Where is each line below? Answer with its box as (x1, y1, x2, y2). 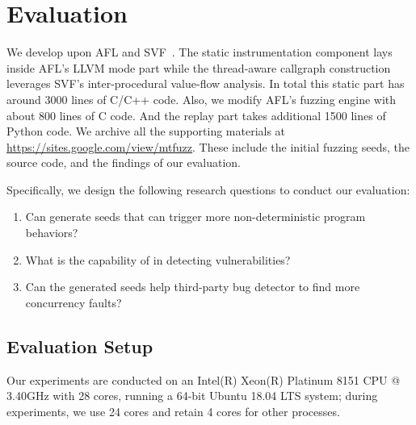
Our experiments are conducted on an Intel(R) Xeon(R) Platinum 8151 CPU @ (6, 371, 401, 388)
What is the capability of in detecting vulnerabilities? (25, 251, 291, 268)
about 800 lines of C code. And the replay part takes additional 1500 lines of (6, 106, 386, 123)
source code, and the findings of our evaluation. (6, 154, 241, 171)
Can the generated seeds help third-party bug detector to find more (25, 278, 360, 295)
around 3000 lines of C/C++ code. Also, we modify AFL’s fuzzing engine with (6, 90, 397, 107)
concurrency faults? (25, 294, 122, 310)
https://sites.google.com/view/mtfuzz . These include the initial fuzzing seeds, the (6, 138, 410, 155)
